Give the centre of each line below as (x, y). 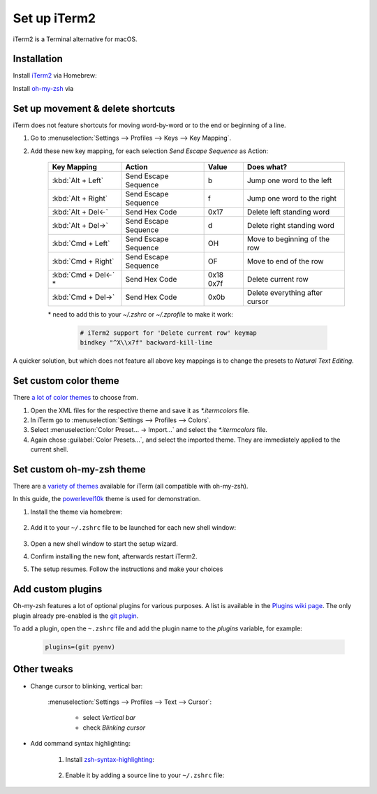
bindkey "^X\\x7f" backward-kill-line (146, 343)
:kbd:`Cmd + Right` (83, 261)
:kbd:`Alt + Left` (78, 180)
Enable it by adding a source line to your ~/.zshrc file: (145, 775)
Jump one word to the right (291, 198)
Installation (38, 59)
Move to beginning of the (288, 239)
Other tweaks (43, 669)
